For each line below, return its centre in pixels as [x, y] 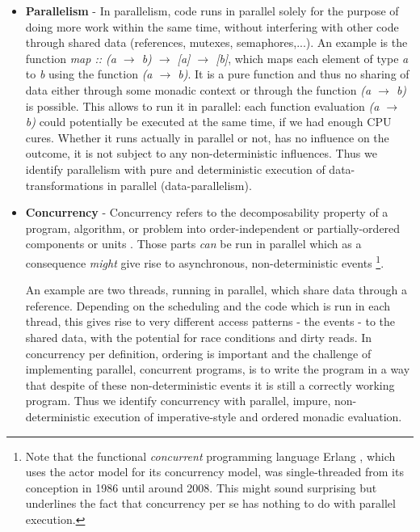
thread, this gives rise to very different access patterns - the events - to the [210, 321]
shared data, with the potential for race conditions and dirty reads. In [199, 337]
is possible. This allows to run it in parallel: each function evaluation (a [202, 106]
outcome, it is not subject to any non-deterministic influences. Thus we [201, 153]
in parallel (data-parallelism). [179, 185]
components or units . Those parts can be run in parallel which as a [193, 244]
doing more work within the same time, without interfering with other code [212, 26]
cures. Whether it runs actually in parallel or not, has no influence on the [207, 137]
